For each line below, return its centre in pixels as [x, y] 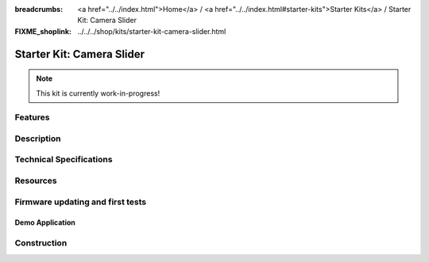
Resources [36, 180]
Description [38, 139]
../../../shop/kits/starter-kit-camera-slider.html [152, 31]
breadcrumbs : [39, 9]
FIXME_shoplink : [43, 31]
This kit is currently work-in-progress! [98, 93]
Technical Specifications [64, 160]
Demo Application [45, 222]
